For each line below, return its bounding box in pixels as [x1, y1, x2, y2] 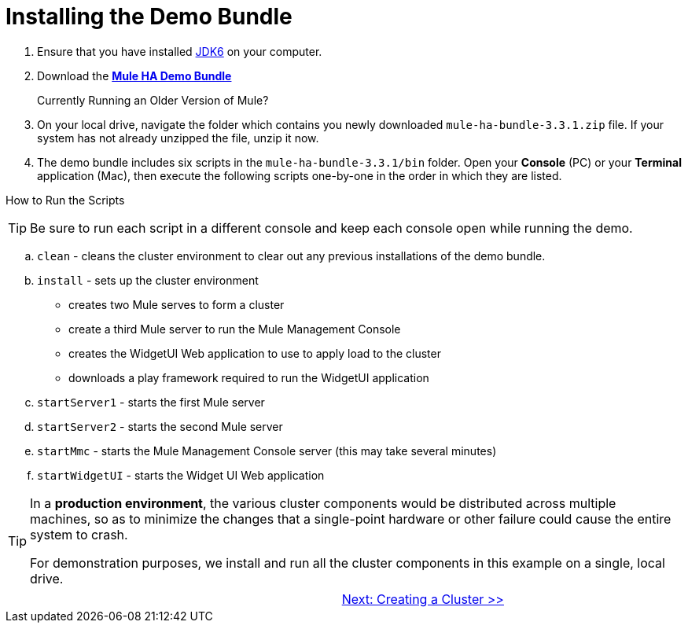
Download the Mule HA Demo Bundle [37, 68, 232, 83]
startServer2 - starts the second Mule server [37, 419, 283, 433]
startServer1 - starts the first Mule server [37, 395, 265, 409]
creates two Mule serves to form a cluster [68, 297, 285, 311]
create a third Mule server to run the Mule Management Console [68, 322, 401, 336]
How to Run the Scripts [6, 193, 125, 207]
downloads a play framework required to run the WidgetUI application [68, 370, 429, 384]
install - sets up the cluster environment [37, 273, 259, 287]
